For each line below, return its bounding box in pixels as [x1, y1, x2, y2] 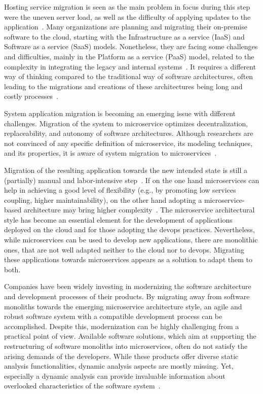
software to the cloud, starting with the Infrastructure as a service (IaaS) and [4, 31, 245, 42]
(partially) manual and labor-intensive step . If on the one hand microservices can [4, 174, 259, 185]
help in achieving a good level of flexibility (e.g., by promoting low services [4, 185, 236, 195]
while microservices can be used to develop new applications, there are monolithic [4, 234, 258, 245]
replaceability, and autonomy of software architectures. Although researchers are [4, 128, 253, 138]
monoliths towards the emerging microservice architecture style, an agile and [4, 301, 242, 311]
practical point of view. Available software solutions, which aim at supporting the [4, 331, 256, 341]
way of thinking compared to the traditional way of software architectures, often [4, 71, 253, 82]
